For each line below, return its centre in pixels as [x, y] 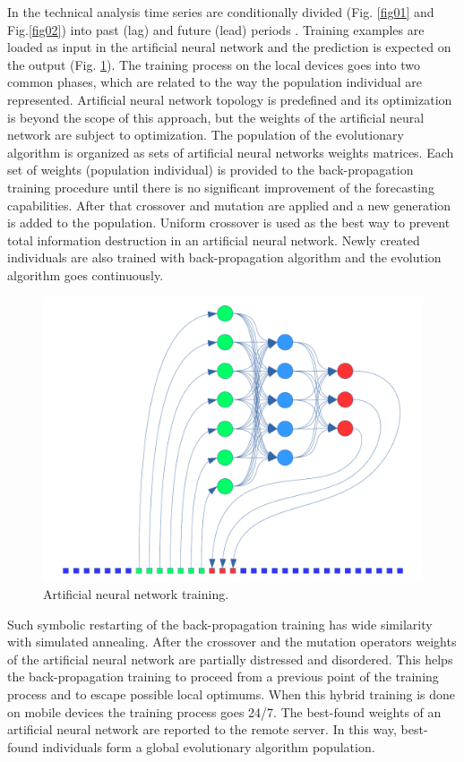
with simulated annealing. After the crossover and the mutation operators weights [232, 642]
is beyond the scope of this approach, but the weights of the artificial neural [216, 117]
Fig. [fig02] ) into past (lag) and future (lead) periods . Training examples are [216, 29]
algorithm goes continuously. [86, 274]
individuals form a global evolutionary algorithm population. [209, 746]
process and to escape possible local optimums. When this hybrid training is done [232, 694]
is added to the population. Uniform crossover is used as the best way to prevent [229, 223]
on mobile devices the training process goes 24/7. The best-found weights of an [224, 711]
